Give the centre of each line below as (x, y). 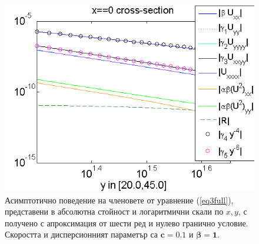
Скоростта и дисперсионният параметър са (81, 234)
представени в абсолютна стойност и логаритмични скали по (114, 211)
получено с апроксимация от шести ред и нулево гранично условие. (127, 223)
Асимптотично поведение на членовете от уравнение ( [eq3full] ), (119, 200)
